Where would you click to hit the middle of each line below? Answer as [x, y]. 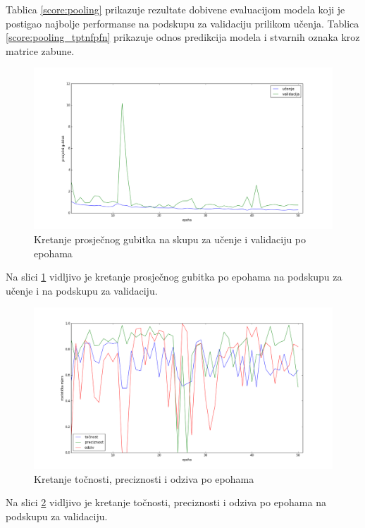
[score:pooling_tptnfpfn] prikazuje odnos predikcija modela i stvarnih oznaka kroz [183, 37]
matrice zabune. [40, 50]
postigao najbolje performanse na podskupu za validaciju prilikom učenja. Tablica [182, 23]
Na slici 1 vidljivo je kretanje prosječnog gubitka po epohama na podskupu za [174, 277]
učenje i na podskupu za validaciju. [82, 290]
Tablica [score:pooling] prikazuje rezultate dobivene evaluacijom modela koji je [175, 9]
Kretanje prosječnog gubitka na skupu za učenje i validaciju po [170, 239]
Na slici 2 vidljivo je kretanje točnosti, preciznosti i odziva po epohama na [166, 502]
